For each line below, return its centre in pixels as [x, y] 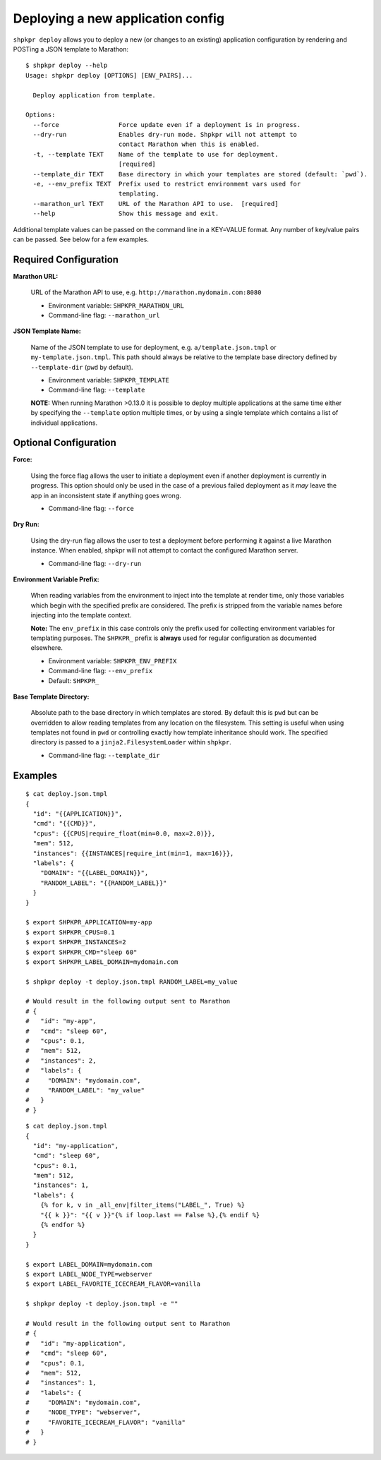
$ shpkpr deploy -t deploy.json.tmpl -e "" [102, 1304]
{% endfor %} [62, 1225]
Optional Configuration [65, 443]
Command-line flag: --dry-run [95, 563]
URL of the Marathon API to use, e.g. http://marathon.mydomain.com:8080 [146, 292]
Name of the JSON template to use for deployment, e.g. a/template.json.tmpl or [153, 347]
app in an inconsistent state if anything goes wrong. [106, 495]
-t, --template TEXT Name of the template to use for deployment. [156, 154]
